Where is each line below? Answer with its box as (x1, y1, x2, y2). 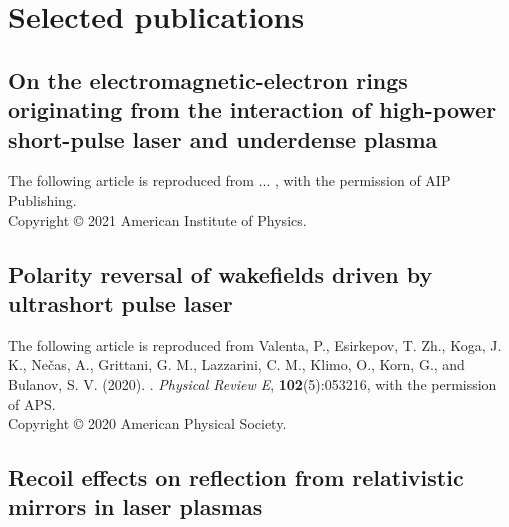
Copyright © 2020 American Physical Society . (8, 413, 287, 434)
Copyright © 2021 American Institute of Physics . (8, 209, 307, 230)
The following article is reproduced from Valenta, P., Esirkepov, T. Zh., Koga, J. (8, 334, 502, 355)
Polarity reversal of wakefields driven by (8, 258, 433, 289)
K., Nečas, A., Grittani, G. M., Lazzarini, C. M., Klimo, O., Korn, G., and (8, 354, 465, 375)
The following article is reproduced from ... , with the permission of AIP (8, 170, 451, 191)
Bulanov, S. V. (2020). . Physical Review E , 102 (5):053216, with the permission (8, 373, 497, 394)
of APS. (8, 393, 56, 414)
